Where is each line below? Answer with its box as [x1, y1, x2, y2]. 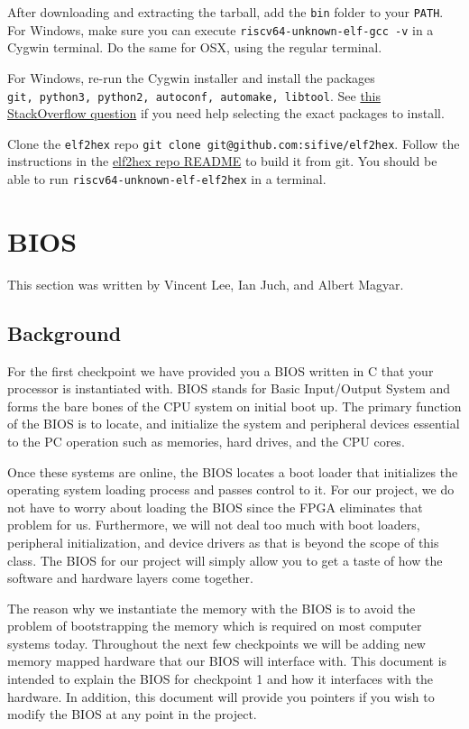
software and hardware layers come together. [7, 568, 253, 587]
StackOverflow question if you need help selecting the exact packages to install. [7, 104, 445, 123]
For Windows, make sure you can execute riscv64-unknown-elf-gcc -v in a [7, 20, 434, 39]
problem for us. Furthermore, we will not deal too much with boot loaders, [7, 515, 420, 534]
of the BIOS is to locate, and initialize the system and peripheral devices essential [7, 414, 460, 433]
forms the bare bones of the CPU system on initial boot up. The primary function [7, 396, 462, 415]
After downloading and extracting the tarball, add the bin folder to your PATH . [7, 3, 444, 21]
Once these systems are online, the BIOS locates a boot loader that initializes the [7, 462, 458, 481]
